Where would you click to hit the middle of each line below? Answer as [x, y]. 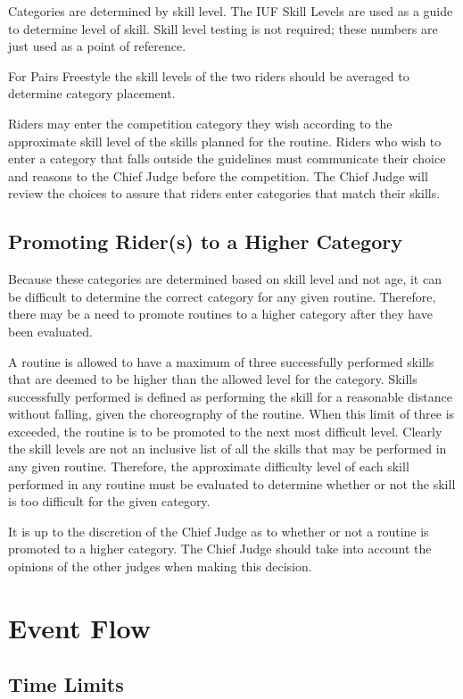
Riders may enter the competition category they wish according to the [200, 123]
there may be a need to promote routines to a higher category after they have [220, 314]
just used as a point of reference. [97, 46]
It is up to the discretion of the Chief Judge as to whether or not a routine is [219, 531]
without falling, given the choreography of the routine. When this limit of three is [231, 414]
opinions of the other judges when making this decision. [160, 566]
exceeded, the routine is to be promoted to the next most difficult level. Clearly [225, 431]
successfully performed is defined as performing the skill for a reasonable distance [230, 396]
